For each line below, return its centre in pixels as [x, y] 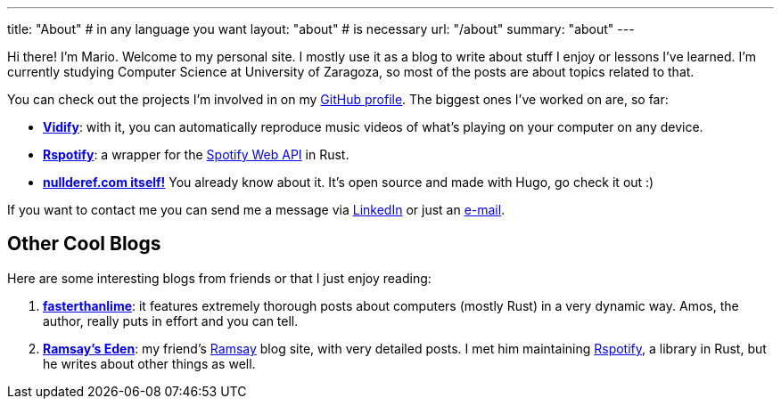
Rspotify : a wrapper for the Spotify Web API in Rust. [196, 154]
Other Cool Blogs [84, 244]
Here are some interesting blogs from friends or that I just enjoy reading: [219, 278]
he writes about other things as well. [149, 363]
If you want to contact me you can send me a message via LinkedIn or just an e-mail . [256, 210]
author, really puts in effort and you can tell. [171, 321]
